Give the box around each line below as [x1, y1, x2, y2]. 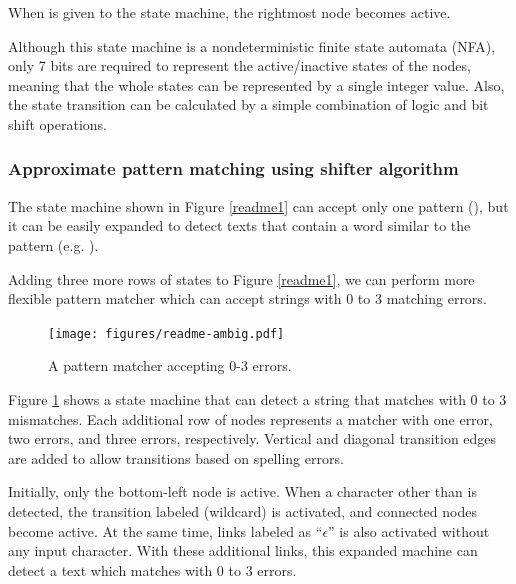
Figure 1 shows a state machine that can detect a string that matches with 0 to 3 [8, 389, 507, 409]
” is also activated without [328, 520, 490, 541]
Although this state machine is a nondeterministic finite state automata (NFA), [8, 35, 496, 56]
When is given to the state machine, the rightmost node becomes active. [8, 2, 451, 22]
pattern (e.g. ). [8, 234, 99, 255]
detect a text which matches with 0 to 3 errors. [8, 559, 297, 580]
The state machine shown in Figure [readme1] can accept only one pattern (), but [8, 195, 509, 216]
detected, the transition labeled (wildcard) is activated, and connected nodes [8, 500, 477, 521]
